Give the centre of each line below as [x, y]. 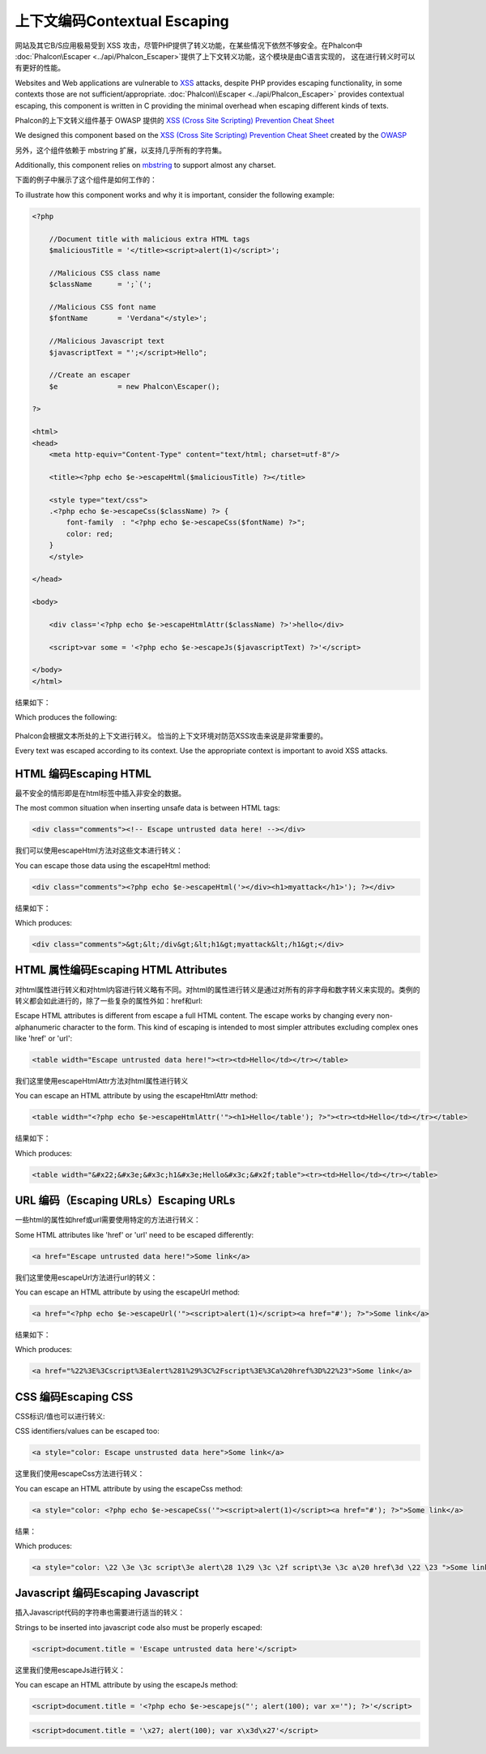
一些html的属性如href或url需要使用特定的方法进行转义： [108, 1220]
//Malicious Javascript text [107, 341]
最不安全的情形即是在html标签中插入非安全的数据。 [100, 793]
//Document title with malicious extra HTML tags [149, 239]
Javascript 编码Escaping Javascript [107, 1593]
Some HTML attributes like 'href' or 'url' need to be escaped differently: [134, 1234]
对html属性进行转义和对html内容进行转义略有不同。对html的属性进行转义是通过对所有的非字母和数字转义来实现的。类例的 [217, 990]
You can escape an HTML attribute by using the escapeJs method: [126, 1685]
